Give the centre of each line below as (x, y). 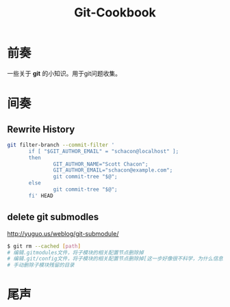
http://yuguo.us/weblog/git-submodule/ (63, 233)
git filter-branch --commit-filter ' (61, 145)
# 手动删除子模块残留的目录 (41, 265)
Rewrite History (41, 129)
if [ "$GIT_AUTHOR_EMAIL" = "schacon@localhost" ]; (104, 151)
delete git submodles (53, 217)
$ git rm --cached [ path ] (44, 246)
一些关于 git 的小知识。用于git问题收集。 (64, 73)
